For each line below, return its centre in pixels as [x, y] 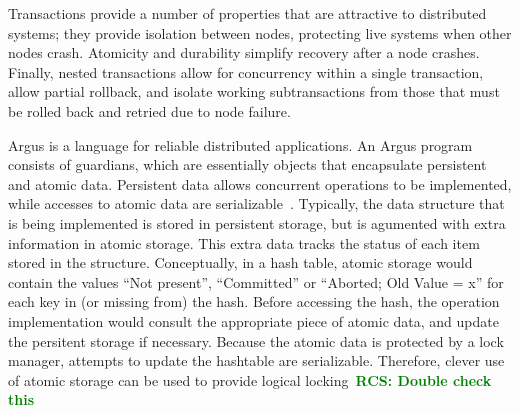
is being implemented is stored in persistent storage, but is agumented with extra [257, 222]
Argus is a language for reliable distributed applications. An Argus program [240, 144]
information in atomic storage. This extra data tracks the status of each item [244, 242]
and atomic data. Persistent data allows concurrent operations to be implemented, [260, 183]
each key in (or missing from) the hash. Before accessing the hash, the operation [254, 301]
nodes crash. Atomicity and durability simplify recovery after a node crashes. [244, 52]
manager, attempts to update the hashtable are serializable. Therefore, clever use [256, 360]
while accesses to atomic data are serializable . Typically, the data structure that [256, 203]
